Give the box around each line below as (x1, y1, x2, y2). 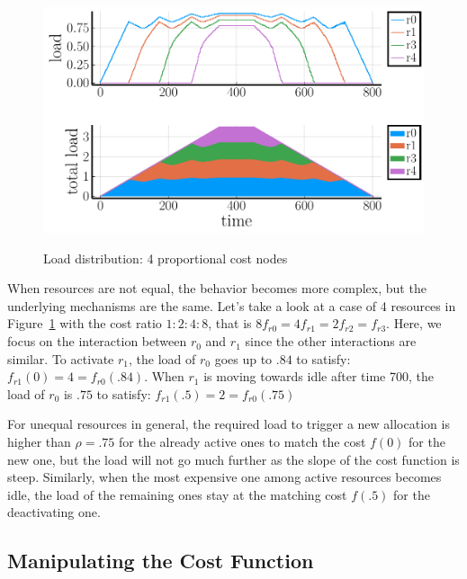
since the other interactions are (245, 332, 417, 351)
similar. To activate (7, 349, 114, 368)
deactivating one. (7, 503, 101, 521)
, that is (208, 314, 252, 333)
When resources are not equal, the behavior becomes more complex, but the (7, 279, 427, 298)
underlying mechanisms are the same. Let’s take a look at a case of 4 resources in (7, 296, 456, 315)
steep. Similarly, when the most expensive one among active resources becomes (7, 468, 442, 486)
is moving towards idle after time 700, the (203, 367, 434, 386)
